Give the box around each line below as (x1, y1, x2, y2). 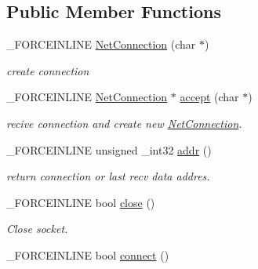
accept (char (180, 89, 239, 105)
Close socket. (6, 220, 68, 237)
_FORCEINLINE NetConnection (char (6, 36, 196, 53)
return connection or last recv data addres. (6, 168, 210, 184)
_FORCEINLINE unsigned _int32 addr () (6, 141, 212, 158)
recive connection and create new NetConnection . (6, 115, 242, 131)
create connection (6, 62, 89, 78)
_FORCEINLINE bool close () (6, 194, 155, 210)
